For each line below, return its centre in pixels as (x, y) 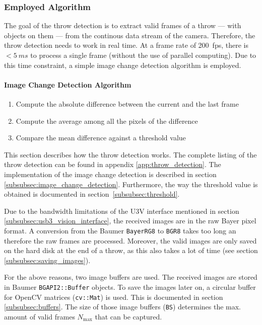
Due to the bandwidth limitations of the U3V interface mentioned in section (122, 211)
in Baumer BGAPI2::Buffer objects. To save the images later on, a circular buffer (130, 287)
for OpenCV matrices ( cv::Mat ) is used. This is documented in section (114, 297)
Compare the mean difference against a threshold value (101, 138)
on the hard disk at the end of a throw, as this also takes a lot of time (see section (131, 250)
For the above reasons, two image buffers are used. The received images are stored (131, 277)
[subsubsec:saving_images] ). (47, 260)
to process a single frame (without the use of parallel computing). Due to (143, 55)
